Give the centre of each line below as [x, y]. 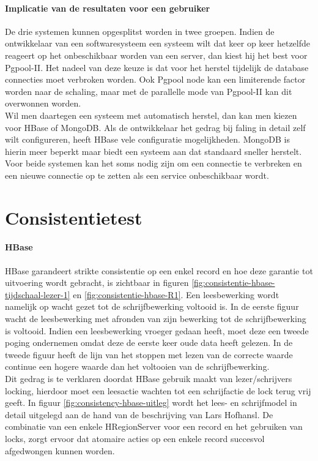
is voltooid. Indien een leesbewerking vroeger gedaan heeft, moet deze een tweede [157, 330]
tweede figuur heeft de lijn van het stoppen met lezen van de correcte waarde [149, 354]
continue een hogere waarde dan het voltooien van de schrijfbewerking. [137, 366]
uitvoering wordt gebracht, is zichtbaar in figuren [97, 283]
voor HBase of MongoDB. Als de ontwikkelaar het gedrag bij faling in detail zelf [155, 127]
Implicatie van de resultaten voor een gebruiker [108, 8]
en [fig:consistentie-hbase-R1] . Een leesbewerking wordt [176, 294]
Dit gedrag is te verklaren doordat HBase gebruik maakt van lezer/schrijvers [149, 379]
